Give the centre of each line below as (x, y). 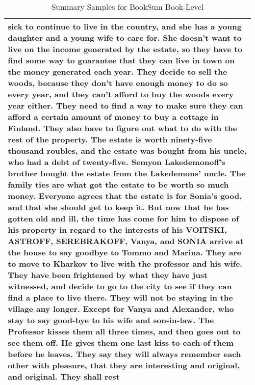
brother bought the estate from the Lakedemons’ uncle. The (127, 173)
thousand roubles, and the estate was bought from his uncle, (127, 151)
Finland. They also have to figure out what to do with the (123, 128)
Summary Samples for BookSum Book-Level (127, 7)
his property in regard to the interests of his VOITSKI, (117, 230)
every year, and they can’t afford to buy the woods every (121, 94)
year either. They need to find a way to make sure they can (126, 105)
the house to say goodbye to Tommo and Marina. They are (125, 252)
